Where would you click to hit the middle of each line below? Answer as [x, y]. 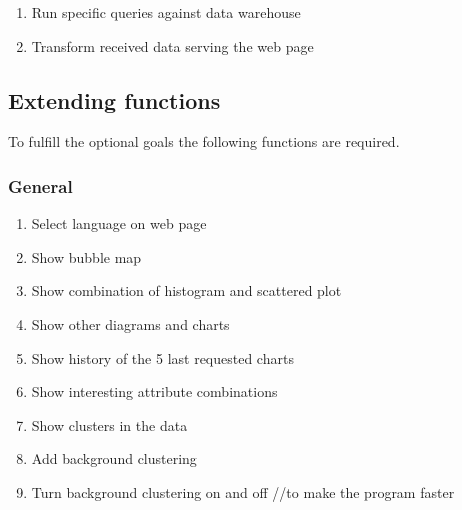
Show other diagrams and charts [130, 323]
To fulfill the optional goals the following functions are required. [204, 141]
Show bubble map [86, 256]
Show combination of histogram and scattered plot [186, 290]
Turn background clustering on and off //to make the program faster [243, 491]
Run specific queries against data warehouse [166, 12]
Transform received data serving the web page [172, 45]
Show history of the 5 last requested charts [162, 357]
